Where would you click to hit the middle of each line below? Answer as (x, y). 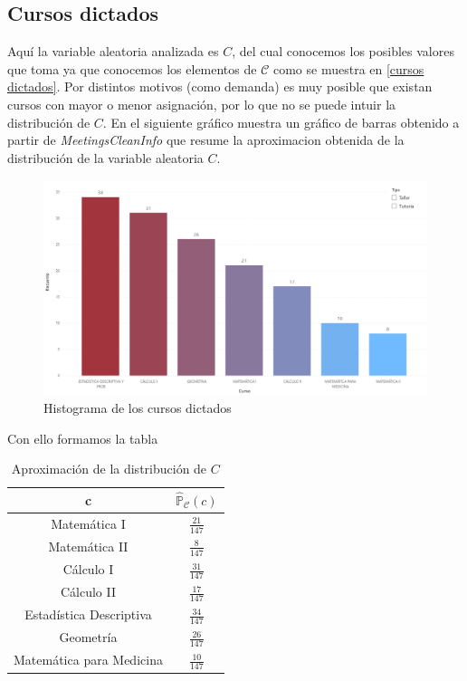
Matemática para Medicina (88, 660)
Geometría (88, 637)
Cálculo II (88, 592)
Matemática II (88, 547)
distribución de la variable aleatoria (105, 157)
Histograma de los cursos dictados (138, 408)
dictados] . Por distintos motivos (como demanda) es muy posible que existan (220, 86)
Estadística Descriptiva (88, 614)
